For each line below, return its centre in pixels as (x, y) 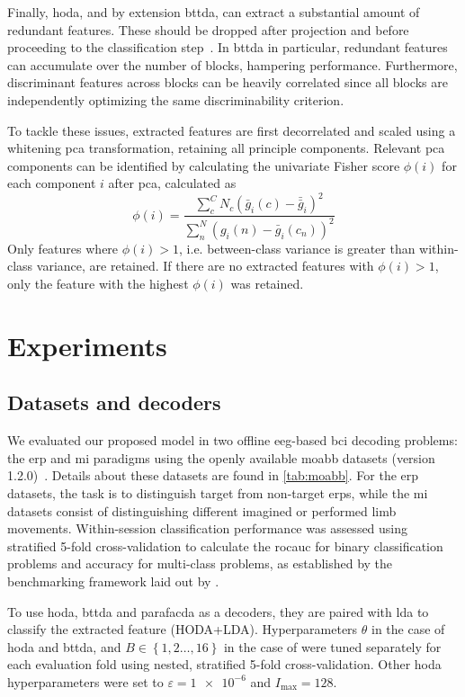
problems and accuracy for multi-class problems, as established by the (200, 563)
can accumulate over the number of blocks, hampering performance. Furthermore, (232, 64)
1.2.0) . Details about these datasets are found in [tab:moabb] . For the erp (213, 475)
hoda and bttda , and (64, 646)
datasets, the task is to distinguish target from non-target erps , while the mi (218, 492)
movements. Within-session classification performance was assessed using (208, 528)
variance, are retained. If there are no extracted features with (205, 266)
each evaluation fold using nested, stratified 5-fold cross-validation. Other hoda (224, 664)
